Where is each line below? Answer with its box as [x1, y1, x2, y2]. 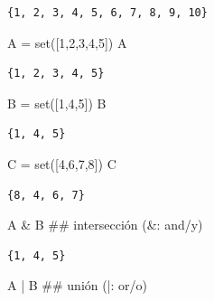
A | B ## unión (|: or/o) [7, 276, 148, 295]
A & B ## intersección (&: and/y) [7, 215, 203, 234]
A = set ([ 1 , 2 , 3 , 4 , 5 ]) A [7, 33, 127, 52]
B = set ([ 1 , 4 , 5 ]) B [7, 93, 107, 112]
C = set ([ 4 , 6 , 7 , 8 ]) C [7, 154, 116, 173]
